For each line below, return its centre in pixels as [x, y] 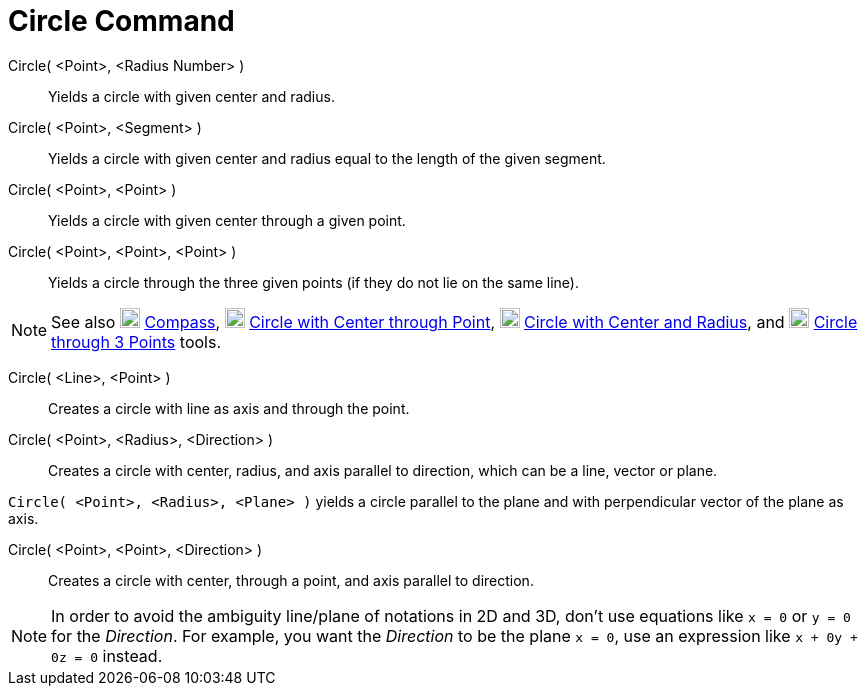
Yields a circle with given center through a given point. [227, 220]
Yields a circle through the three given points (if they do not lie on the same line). [314, 282]
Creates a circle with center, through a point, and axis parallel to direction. [291, 580]
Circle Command [121, 21]
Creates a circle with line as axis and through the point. [229, 408]
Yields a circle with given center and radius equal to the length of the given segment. [327, 158]
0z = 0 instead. [107, 655]
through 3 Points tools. [136, 341]
